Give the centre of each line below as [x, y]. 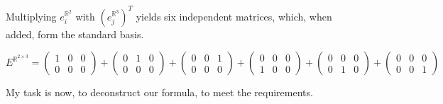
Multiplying [31, 16]
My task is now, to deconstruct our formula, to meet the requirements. [159, 92]
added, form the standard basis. [75, 34]
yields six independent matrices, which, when [234, 16]
